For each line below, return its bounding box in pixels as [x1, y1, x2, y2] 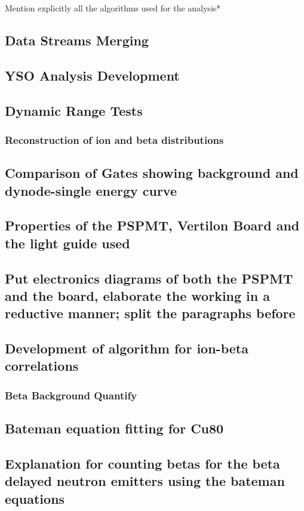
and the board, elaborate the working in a [5, 286, 271, 304]
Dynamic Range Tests [5, 101, 143, 119]
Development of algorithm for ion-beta [5, 339, 248, 358]
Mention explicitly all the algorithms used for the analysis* [5, 2, 221, 14]
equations [5, 489, 65, 507]
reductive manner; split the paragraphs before [5, 304, 296, 322]
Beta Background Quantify [5, 387, 137, 402]
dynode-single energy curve [5, 181, 177, 199]
